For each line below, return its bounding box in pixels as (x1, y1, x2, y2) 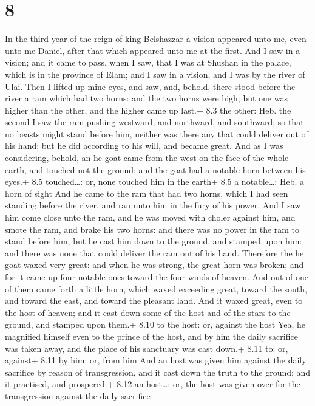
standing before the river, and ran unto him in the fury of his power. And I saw (5, 199, 301, 212)
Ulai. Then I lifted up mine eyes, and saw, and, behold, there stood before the (5, 80, 296, 92)
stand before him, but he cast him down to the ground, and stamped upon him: (5, 235, 302, 247)
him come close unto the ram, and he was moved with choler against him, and (5, 211, 296, 224)
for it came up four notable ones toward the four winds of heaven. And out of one (5, 270, 309, 283)
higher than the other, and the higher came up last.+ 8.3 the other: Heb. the (5, 103, 291, 116)
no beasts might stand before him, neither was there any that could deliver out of (5, 127, 308, 140)
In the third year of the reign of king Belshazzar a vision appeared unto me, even (5, 32, 307, 45)
